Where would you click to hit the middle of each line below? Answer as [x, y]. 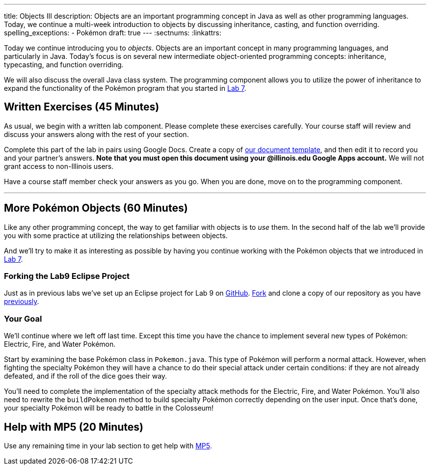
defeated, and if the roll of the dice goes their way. [86, 376]
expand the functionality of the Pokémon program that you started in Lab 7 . [125, 88]
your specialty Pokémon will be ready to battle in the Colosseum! [109, 408]
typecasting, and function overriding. [64, 65]
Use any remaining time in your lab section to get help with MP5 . [108, 446]
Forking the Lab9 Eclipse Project [67, 276]
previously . [22, 302]
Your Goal [23, 318]
